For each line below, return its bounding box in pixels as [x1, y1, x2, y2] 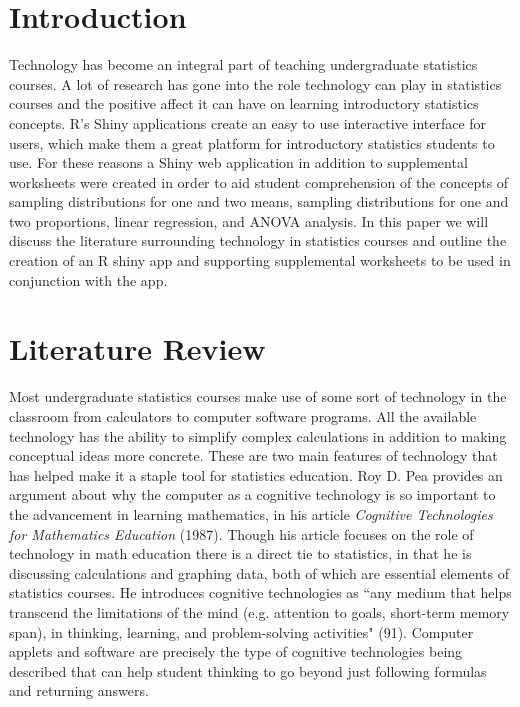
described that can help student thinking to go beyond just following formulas [9, 660, 487, 681]
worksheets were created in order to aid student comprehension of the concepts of [9, 171, 509, 192]
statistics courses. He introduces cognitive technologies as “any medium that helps [9, 582, 512, 603]
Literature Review [9, 328, 266, 369]
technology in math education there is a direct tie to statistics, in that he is [9, 543, 472, 564]
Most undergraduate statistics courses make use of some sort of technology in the [9, 386, 507, 407]
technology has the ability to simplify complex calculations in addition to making [9, 425, 507, 446]
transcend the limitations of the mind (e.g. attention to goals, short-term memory [9, 601, 510, 622]
